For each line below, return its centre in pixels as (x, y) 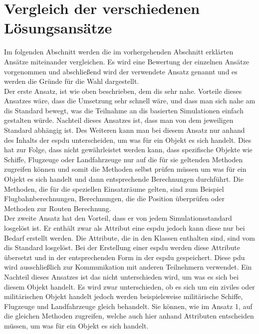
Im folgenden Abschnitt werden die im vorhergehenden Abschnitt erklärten (119, 52)
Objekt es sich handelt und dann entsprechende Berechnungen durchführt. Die (124, 179)
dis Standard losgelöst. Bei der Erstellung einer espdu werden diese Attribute (122, 247)
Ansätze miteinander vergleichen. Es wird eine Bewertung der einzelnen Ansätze (127, 61)
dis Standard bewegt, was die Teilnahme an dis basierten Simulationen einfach (124, 110)
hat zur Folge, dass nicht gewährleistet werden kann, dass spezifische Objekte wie (128, 150)
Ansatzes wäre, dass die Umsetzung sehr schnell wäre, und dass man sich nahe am (130, 101)
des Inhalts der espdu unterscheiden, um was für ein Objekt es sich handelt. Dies (128, 140)
